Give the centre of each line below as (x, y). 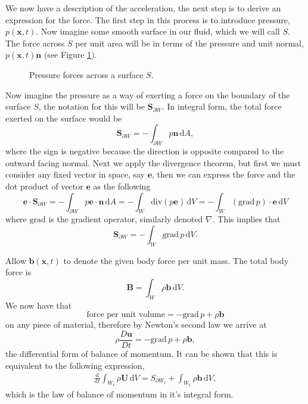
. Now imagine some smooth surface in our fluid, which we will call (158, 31)
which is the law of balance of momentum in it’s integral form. (119, 394)
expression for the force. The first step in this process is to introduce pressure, (148, 19)
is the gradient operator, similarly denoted (126, 219)
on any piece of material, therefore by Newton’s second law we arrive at (136, 324)
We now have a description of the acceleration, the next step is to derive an (143, 8)
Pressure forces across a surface (86, 74)
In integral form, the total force (224, 106)
